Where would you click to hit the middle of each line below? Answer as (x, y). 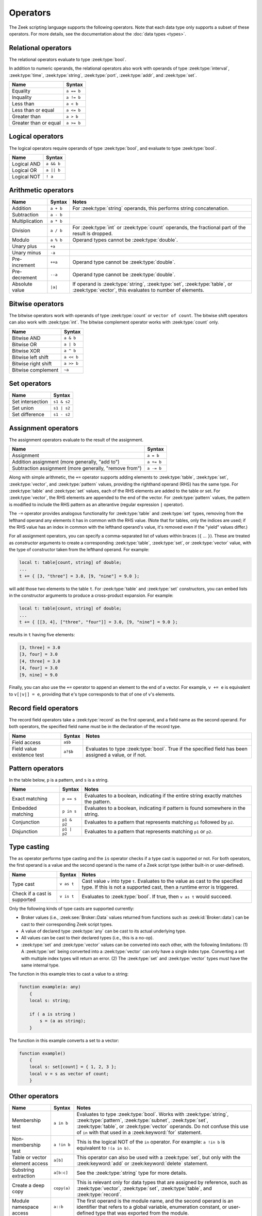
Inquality (22, 97)
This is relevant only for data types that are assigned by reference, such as (162, 1182)
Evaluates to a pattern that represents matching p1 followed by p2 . (159, 822)
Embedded (25, 808)
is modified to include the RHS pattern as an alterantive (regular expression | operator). (97, 504)
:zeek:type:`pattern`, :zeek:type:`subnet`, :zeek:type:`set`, (142, 1120)
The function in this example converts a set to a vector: (64, 1040)
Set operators (30, 384)
